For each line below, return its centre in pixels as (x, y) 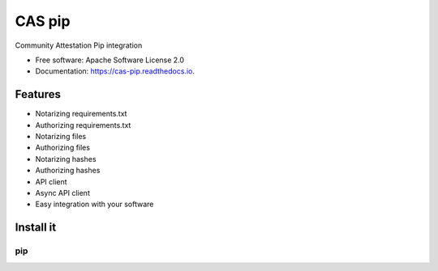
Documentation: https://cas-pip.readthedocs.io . (115, 71)
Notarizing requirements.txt (81, 114)
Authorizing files (63, 148)
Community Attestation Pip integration (79, 45)
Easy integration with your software (94, 204)
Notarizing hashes (66, 159)
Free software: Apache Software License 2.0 (110, 60)
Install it (36, 228)
